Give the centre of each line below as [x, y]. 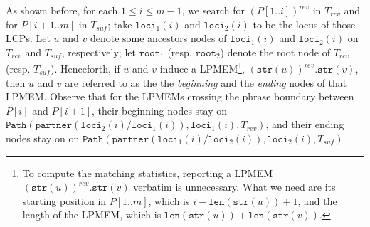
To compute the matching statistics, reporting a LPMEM [148, 173]
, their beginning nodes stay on [160, 110]
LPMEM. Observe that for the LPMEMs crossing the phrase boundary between [180, 96]
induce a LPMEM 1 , [202, 68]
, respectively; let [99, 52]
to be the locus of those [304, 24]
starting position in [64, 200]
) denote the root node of [275, 52]
